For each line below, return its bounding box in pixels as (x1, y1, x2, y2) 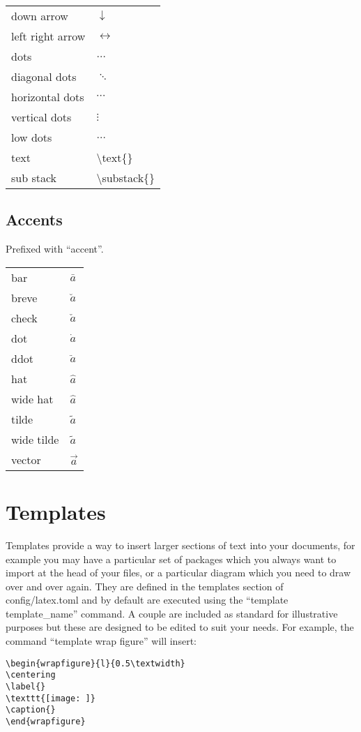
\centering (6, 670, 56, 680)
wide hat (11, 390, 54, 407)
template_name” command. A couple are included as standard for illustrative (6, 606, 338, 620)
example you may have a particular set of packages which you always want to (6, 551, 337, 566)
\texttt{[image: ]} (6, 693, 95, 703)
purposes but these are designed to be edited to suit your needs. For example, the (6, 620, 354, 634)
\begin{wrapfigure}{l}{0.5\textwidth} (6, 658, 185, 668)
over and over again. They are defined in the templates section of (6, 578, 284, 593)
